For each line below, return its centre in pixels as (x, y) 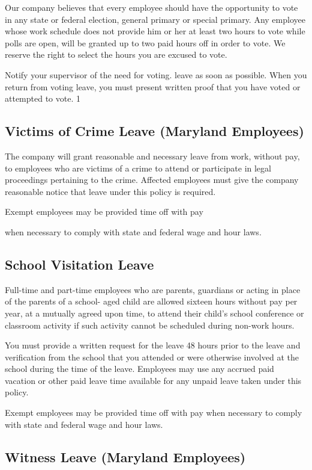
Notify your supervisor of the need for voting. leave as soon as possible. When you (156, 74)
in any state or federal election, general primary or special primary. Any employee (155, 19)
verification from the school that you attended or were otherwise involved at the (152, 357)
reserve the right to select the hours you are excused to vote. (116, 54)
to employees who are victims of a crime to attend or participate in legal (138, 168)
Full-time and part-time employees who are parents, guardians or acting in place (153, 289)
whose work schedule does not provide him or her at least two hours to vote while (155, 31)
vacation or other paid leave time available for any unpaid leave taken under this (153, 380)
